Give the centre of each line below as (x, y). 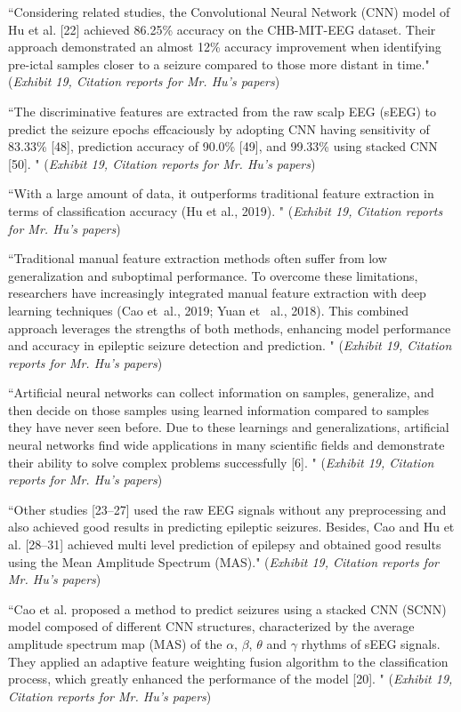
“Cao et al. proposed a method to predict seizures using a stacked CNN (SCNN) (227, 608)
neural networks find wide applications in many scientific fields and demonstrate (226, 445)
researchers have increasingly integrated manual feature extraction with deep (217, 293)
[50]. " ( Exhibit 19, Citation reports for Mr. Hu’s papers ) (162, 163)
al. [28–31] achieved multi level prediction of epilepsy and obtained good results (225, 544)
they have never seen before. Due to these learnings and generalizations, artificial (229, 427)
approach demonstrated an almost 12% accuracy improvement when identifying (225, 47)
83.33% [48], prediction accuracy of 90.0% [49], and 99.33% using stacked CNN (223, 146)
